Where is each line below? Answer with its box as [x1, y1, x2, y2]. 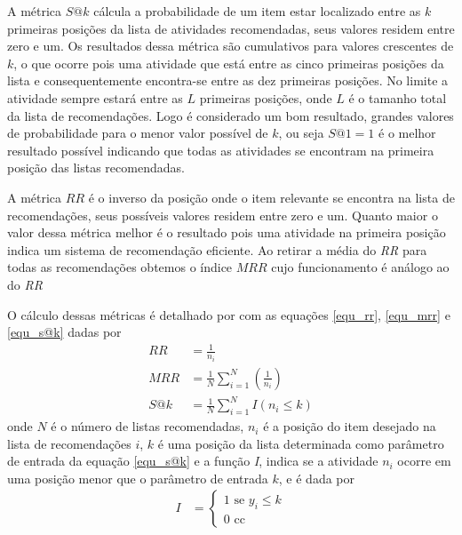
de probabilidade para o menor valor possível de [7, 124, 268, 142]
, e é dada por [278, 468, 355, 487]
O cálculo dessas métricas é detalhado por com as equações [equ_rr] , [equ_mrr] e [7, 305, 450, 323]
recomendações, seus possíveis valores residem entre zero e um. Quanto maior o [7, 205, 438, 224]
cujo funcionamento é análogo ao [271, 258, 450, 276]
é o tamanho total [348, 88, 447, 107]
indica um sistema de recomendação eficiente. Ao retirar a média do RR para [7, 240, 427, 259]
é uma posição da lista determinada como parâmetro [157, 434, 444, 452]
